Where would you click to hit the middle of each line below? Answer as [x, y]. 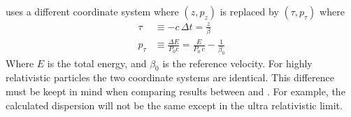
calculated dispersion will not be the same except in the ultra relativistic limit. [174, 105]
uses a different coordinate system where [92, 11]
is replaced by [249, 11]
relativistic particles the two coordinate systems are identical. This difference [170, 77]
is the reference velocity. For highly [237, 63]
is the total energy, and [97, 63]
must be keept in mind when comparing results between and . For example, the [175, 91]
